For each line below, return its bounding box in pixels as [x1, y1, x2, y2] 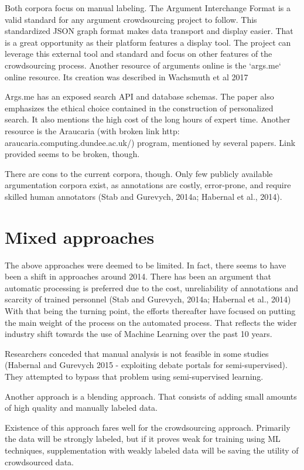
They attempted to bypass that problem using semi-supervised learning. [5, 370, 264, 382]
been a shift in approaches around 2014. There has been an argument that [5, 270, 272, 282]
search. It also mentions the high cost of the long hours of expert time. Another [5, 113, 291, 125]
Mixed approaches [5, 224, 155, 248]
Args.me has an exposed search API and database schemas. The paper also [5, 90, 274, 103]
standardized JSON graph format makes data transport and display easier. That [5, 25, 293, 37]
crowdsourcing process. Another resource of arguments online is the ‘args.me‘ [5, 59, 281, 71]
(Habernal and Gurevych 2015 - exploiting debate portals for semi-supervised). [5, 359, 288, 371]
